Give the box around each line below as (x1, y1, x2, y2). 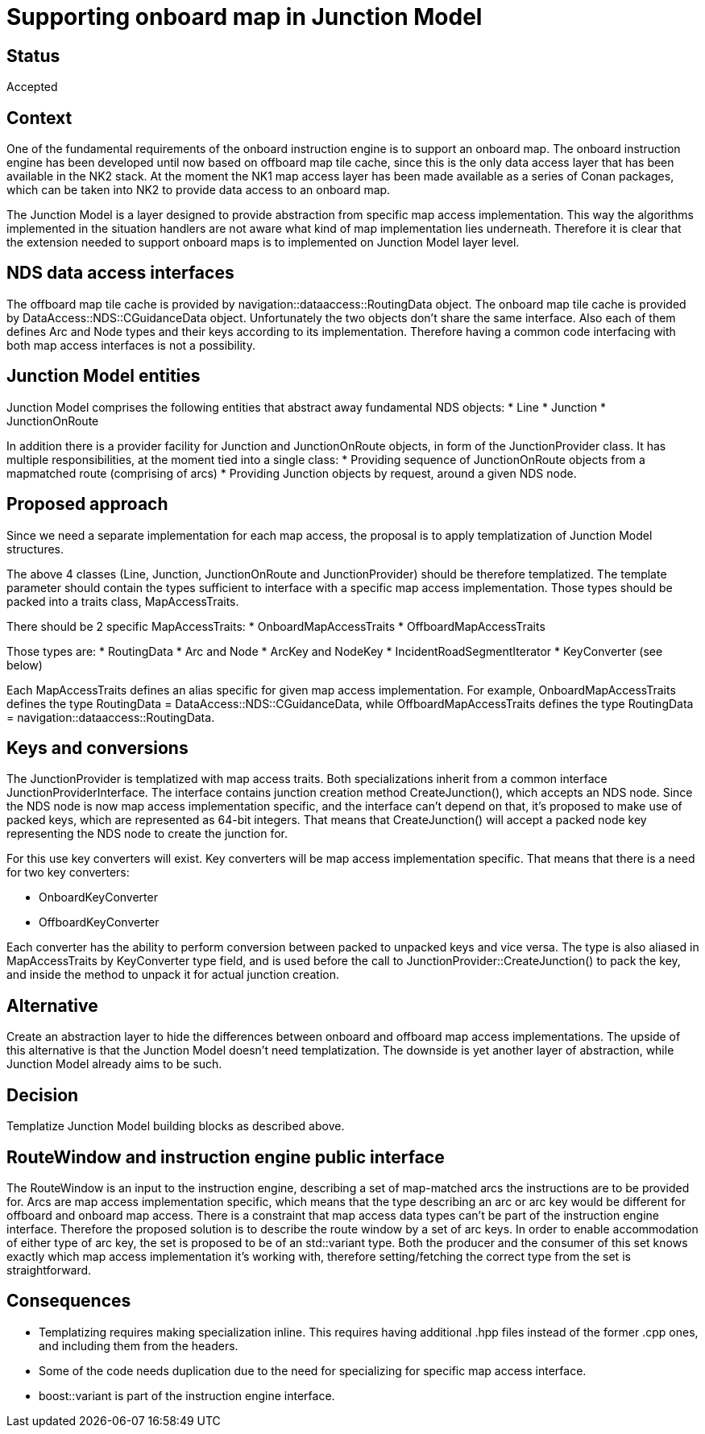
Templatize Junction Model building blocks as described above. (6, 1119, 345, 1134)
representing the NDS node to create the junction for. (6, 827, 288, 841)
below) (6, 657, 43, 672)
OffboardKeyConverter (39, 915, 160, 930)
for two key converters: (6, 865, 130, 880)
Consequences (6, 1291, 131, 1312)
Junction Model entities (6, 366, 201, 387)
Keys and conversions (6, 737, 189, 758)
